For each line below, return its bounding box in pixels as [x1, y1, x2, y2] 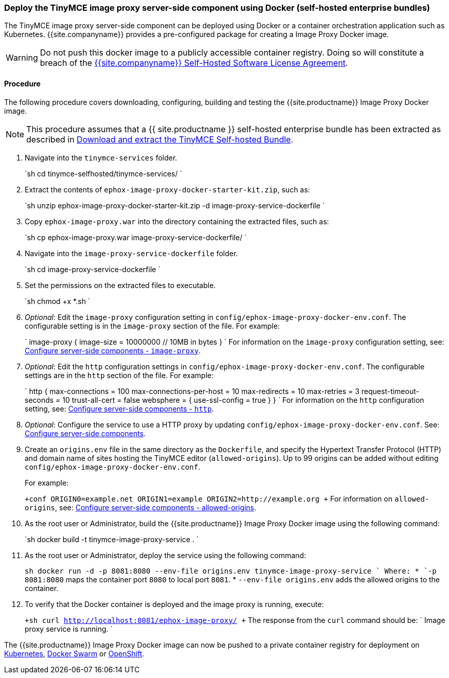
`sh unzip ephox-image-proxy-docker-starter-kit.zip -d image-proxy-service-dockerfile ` [25, 201, 325, 210]
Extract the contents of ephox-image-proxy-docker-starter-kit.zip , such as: [25, 185, 310, 194]
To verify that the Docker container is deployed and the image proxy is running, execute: [25, 599, 324, 609]
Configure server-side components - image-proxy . [25, 346, 201, 355]
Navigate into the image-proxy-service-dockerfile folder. [25, 248, 238, 258]
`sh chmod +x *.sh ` [25, 296, 91, 306]
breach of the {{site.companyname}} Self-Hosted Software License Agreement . [40, 58, 348, 68]
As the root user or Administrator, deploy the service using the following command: [25, 550, 306, 560]
